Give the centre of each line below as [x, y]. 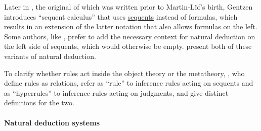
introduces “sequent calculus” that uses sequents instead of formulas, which [121, 16]
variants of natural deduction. [50, 56]
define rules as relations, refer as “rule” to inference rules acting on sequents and [129, 83]
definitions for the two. [39, 103]
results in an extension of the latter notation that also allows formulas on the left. [131, 26]
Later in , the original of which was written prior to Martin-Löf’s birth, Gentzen [128, 7]
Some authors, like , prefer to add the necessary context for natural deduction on [130, 36]
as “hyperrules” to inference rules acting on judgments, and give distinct [116, 92]
